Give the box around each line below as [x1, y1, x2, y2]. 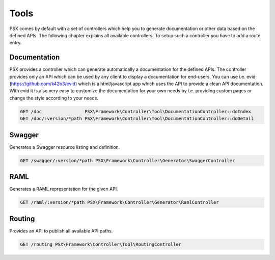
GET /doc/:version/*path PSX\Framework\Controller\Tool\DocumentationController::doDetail [20, 116, 254, 122]
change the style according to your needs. [9, 95, 99, 101]
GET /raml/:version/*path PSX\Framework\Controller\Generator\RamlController [20, 199, 219, 205]
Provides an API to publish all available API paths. [9, 227, 113, 234]
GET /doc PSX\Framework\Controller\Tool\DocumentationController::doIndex [20, 109, 252, 114]
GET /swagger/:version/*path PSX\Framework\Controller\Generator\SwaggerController [20, 158, 235, 163]
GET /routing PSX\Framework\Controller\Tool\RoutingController [20, 241, 182, 247]
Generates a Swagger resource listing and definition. [9, 144, 120, 150]
